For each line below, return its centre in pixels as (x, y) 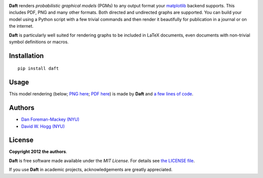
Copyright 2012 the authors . (38, 152)
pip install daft (38, 69)
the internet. (21, 26)
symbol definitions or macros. (39, 42)
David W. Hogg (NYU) (43, 126)
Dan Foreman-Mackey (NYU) (50, 120)
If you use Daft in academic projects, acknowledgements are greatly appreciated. (91, 170)
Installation (26, 56)
